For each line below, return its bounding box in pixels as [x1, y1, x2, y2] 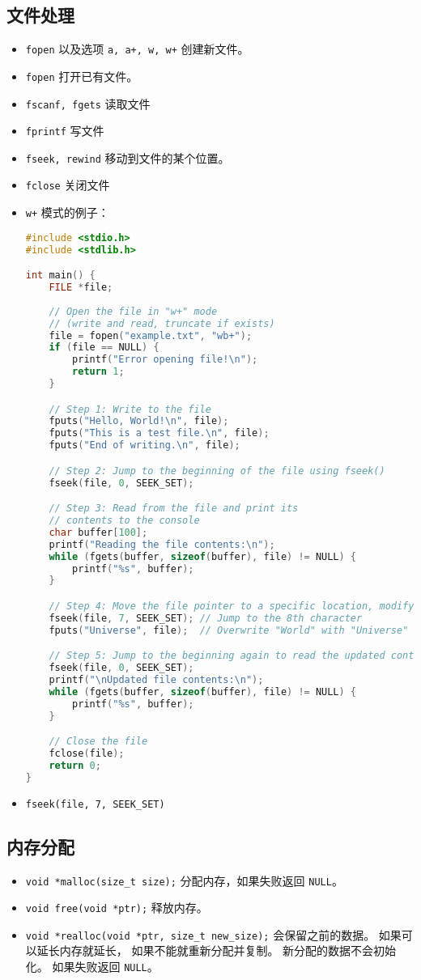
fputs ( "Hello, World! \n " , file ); [49, 415, 229, 427]
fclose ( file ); [49, 748, 125, 760]
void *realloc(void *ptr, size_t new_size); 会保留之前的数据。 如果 [25, 926, 402, 943]
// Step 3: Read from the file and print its [49, 503, 299, 515]
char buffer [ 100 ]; [49, 526, 148, 538]
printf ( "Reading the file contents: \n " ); [49, 538, 275, 550]
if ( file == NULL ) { [49, 342, 159, 354]
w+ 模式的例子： [25, 204, 109, 221]
